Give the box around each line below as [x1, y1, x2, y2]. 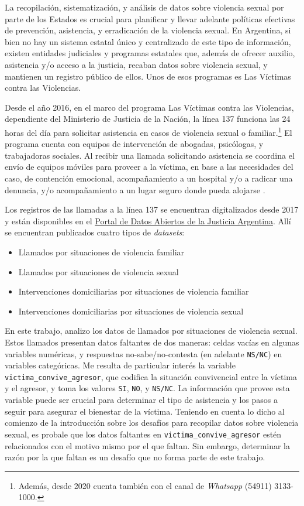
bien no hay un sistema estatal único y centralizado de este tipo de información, [5, 35, 291, 47]
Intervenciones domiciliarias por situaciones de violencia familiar [18, 285, 249, 298]
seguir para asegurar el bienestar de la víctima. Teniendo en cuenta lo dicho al [5, 405, 285, 417]
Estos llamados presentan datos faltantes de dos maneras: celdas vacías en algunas [5, 336, 299, 348]
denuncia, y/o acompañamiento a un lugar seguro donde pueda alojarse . [5, 183, 265, 196]
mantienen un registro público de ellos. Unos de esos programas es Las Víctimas [5, 70, 291, 82]
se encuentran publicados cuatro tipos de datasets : [5, 226, 185, 238]
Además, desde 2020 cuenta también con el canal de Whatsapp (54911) [18, 479, 272, 491]
